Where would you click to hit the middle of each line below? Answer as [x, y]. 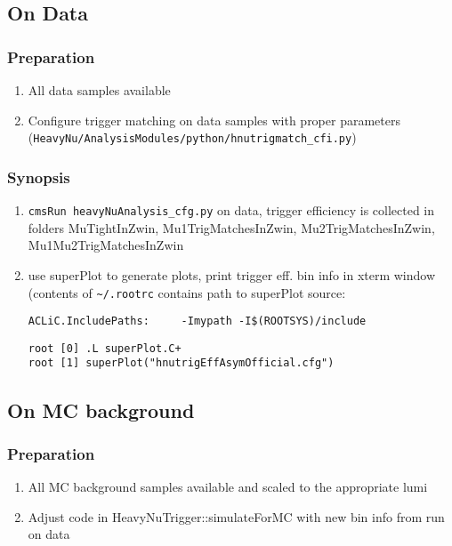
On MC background [101, 409]
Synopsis [39, 177]
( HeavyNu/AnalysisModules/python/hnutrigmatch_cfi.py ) [192, 137]
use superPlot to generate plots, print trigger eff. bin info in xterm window [232, 274]
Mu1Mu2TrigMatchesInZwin [106, 245]
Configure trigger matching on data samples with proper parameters [214, 120]
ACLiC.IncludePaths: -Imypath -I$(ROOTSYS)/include [197, 321]
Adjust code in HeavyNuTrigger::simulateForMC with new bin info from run [236, 516]
